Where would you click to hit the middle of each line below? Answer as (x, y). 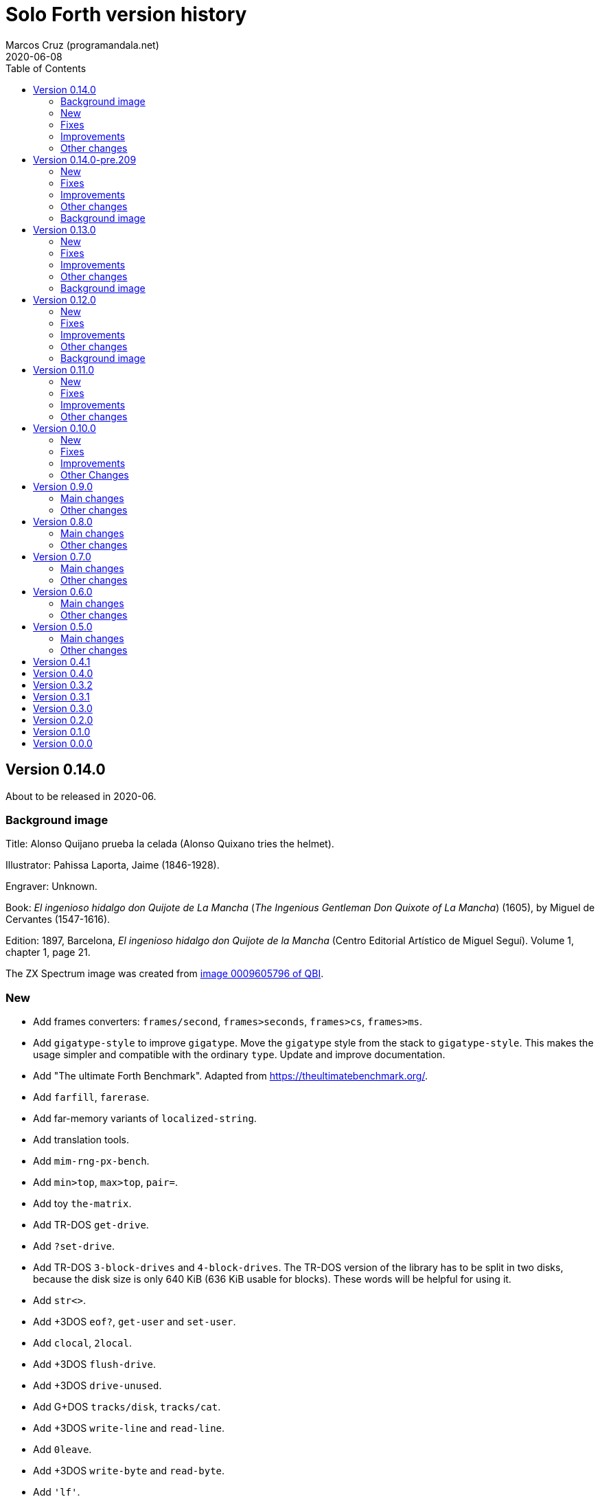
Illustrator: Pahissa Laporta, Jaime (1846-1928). (113, 865)
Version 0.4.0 (63, 673)
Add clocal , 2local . (82, 1343)
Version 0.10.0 (65, 428)
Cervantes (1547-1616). (58, 919)
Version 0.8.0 (63, 521)
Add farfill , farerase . (91, 1097)
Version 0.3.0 (63, 708)
